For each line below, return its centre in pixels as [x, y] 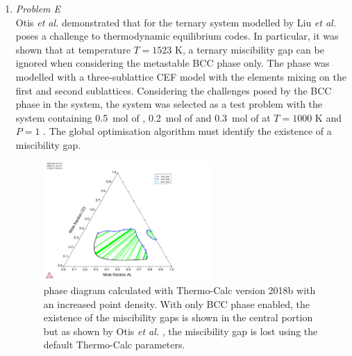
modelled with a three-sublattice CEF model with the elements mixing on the [181, 76]
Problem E [38, 8]
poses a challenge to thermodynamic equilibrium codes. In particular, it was [177, 36]
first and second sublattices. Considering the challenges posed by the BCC [174, 90]
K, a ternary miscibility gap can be [250, 49]
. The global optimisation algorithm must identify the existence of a [187, 131]
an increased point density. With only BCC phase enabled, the [176, 304]
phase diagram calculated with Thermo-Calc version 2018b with [179, 290]
